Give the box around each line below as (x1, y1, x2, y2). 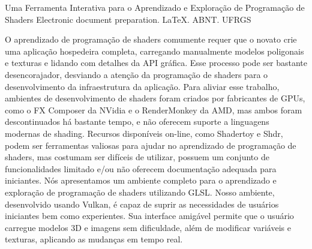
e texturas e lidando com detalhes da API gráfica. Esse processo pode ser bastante (5, 56, 307, 69)
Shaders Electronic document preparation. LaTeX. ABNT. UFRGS (5, 13, 251, 25)
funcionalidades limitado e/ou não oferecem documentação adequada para (5, 162, 277, 175)
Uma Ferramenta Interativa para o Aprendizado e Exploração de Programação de (5, 1, 305, 13)
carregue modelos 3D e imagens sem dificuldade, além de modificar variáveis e (5, 221, 291, 233)
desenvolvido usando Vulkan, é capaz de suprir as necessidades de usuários (5, 197, 279, 210)
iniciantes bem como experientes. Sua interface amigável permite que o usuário (5, 209, 294, 222)
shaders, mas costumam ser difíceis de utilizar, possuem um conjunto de (5, 151, 269, 163)
